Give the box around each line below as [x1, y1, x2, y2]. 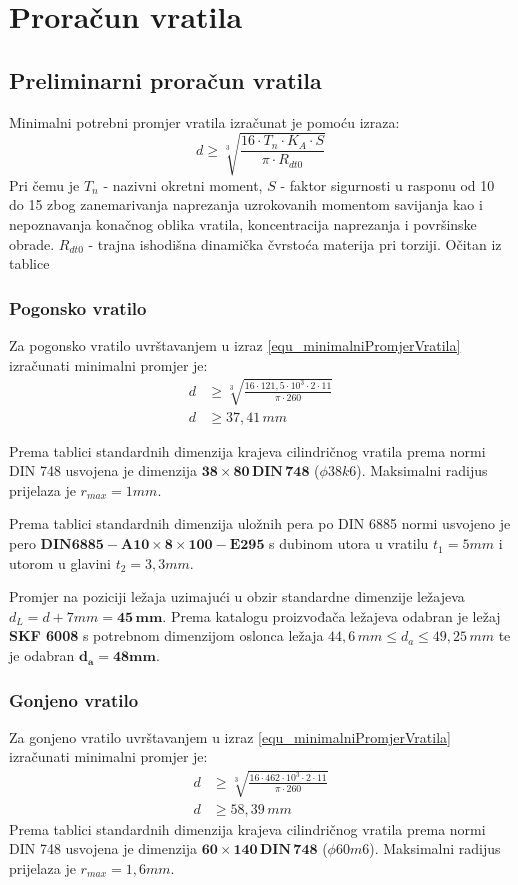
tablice [9, 253, 50, 274]
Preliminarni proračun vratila [9, 64, 322, 95]
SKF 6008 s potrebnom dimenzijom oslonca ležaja [9, 625, 324, 646]
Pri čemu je [9, 174, 80, 195]
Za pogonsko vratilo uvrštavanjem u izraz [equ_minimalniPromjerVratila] [9, 334, 461, 355]
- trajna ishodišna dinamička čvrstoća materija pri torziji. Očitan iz [88, 233, 502, 254]
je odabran [9, 645, 75, 666]
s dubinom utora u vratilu [269, 533, 429, 554]
